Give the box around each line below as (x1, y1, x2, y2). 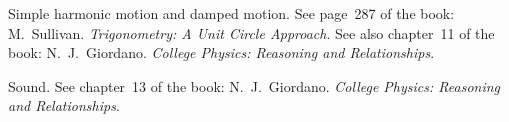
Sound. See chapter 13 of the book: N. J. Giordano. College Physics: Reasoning (8, 75, 501, 96)
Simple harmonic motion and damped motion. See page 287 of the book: (8, 3, 455, 23)
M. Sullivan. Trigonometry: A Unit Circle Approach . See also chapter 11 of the (8, 22, 495, 43)
